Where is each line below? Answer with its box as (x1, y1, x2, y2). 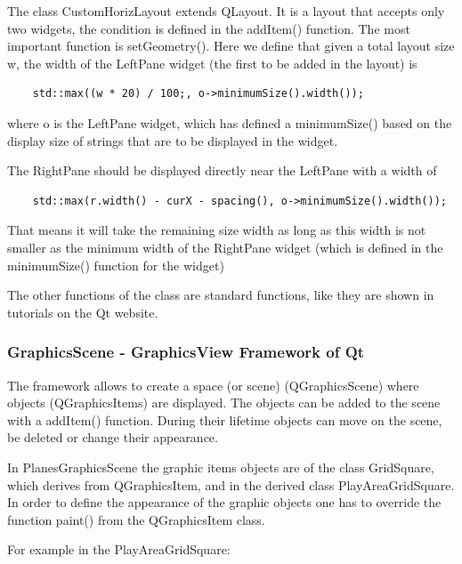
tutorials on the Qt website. (7, 302, 158, 321)
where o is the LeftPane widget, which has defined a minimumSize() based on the (7, 113, 452, 132)
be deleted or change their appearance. (7, 428, 218, 447)
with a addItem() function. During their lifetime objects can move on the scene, (7, 410, 442, 429)
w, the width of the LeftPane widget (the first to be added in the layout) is (7, 53, 417, 72)
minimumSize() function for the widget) (7, 255, 224, 274)
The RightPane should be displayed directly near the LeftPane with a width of (7, 161, 437, 180)
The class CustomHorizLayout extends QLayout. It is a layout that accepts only (7, 2, 445, 20)
